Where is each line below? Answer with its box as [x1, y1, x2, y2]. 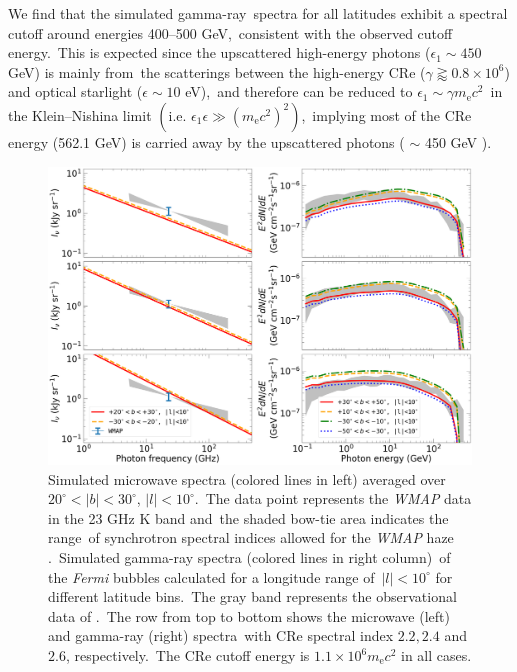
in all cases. [401, 645, 472, 666]
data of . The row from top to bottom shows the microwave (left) [48, 605, 450, 626]
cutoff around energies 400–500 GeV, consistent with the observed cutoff [8, 22, 453, 43]
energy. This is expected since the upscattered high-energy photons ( [8, 42, 431, 63]
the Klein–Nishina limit [8, 104, 152, 125]
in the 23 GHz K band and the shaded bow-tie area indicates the [48, 507, 449, 528]
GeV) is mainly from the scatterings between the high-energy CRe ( [8, 61, 426, 82]
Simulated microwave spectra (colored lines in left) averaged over [48, 468, 446, 489]
